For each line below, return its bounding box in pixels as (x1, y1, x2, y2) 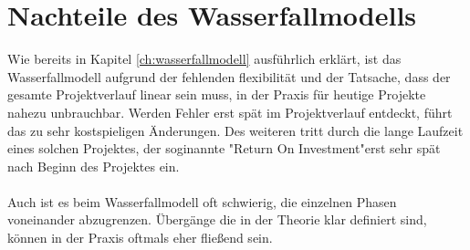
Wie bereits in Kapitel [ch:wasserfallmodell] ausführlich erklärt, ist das (7, 49, 402, 68)
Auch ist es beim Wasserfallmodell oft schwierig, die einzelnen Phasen (7, 192, 397, 211)
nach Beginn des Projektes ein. (7, 156, 180, 175)
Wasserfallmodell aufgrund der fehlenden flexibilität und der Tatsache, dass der (7, 67, 451, 86)
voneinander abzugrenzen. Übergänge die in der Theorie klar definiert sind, (7, 210, 427, 229)
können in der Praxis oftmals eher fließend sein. (7, 228, 273, 247)
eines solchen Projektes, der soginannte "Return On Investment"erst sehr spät (7, 139, 441, 158)
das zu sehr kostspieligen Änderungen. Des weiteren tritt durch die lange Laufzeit (7, 120, 464, 140)
